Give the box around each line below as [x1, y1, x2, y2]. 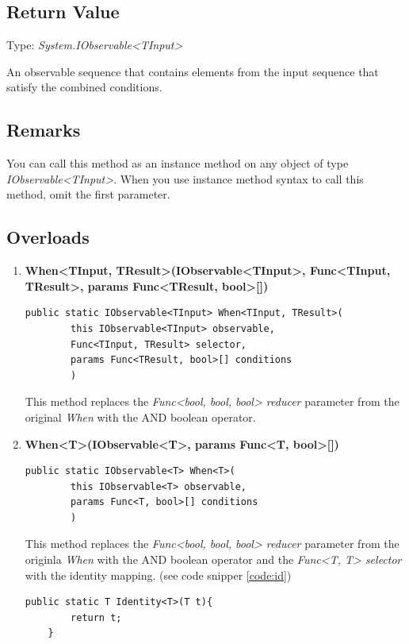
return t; [71, 611, 122, 623]
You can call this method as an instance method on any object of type [6, 155, 349, 172]
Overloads [6, 225, 90, 249]
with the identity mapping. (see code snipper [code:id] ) [25, 566, 292, 583]
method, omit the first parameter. [6, 186, 170, 202]
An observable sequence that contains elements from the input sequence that [6, 63, 379, 79]
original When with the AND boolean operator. [25, 408, 256, 425]
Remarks [6, 118, 81, 142]
